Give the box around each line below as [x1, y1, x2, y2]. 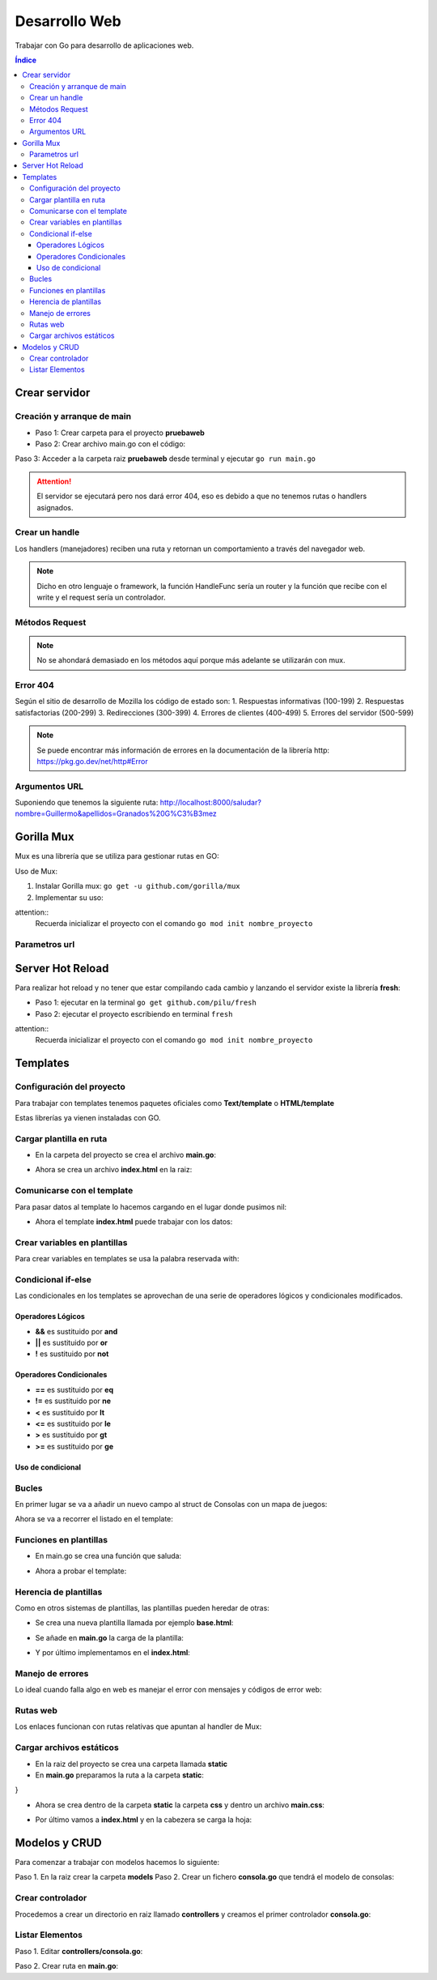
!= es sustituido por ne [35, 1396, 112, 1406]
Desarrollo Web [15, 12, 121, 30]
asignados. [36, 502, 74, 512]
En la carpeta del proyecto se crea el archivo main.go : [35, 1150, 216, 1160]
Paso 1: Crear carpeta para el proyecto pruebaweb [35, 428, 206, 437]
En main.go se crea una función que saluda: [35, 1551, 182, 1561]
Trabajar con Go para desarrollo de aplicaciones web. [15, 41, 194, 50]
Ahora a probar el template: [35, 1566, 127, 1576]
